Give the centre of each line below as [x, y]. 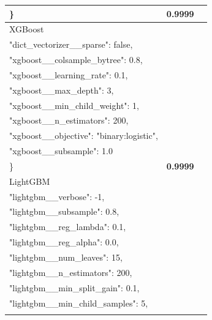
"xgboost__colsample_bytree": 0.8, [76, 60]
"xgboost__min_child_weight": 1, [74, 105]
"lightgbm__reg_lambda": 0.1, [68, 227]
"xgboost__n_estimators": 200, [69, 120]
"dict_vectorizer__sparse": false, [71, 44]
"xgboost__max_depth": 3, [62, 90]
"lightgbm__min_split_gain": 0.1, [74, 287]
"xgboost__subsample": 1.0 [61, 151]
